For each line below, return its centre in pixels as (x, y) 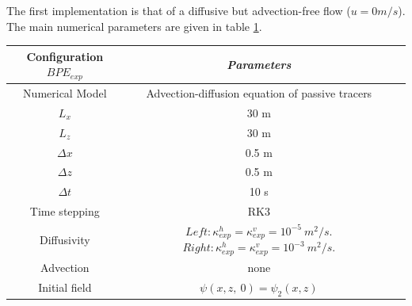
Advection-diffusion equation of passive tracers (259, 92)
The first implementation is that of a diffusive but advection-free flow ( (179, 10)
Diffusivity (65, 239)
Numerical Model (65, 92)
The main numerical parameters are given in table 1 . (134, 26)
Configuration (65, 56)
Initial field (65, 287)
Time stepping (65, 211)
